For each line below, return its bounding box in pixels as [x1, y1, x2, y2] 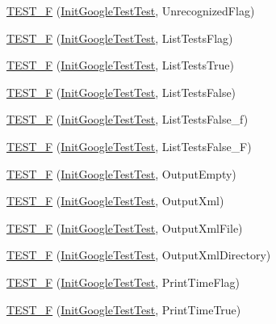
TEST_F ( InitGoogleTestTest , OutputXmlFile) [6, 219, 243, 236]
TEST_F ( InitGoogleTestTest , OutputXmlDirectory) [6, 246, 271, 263]
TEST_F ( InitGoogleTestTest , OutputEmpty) [6, 165, 236, 182]
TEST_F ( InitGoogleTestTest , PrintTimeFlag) [6, 273, 240, 290]
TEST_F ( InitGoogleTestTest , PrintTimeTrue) [6, 301, 241, 318]
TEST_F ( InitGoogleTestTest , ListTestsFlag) [6, 29, 233, 46]
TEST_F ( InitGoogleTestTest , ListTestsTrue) [6, 57, 234, 74]
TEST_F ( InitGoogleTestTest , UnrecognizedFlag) [6, 2, 255, 19]
